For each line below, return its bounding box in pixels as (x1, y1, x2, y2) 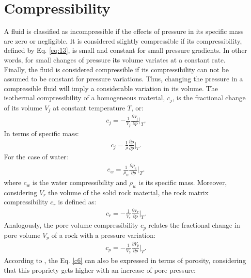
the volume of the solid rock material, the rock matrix (48, 187, 209, 197)
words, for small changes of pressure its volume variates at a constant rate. (4, 54, 226, 64)
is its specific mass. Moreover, (139, 177, 227, 187)
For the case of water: (4, 152, 68, 162)
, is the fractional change (172, 93, 246, 103)
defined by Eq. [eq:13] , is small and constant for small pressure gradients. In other (4, 45, 247, 55)
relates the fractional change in (148, 220, 240, 230)
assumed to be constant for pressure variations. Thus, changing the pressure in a (4, 74, 243, 84)
